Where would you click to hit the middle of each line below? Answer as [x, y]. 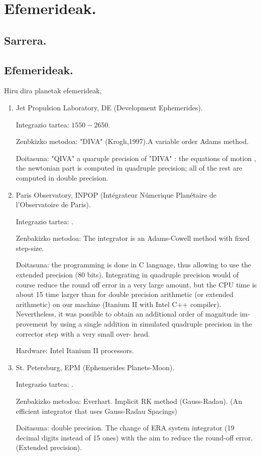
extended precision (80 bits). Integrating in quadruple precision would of [127, 275]
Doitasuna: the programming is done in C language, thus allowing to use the [134, 265]
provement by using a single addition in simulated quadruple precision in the [134, 324]
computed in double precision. [62, 177]
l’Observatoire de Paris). [53, 204]
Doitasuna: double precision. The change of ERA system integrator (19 [125, 428]
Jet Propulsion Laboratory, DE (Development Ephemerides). [109, 107]
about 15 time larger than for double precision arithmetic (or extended [124, 294]
